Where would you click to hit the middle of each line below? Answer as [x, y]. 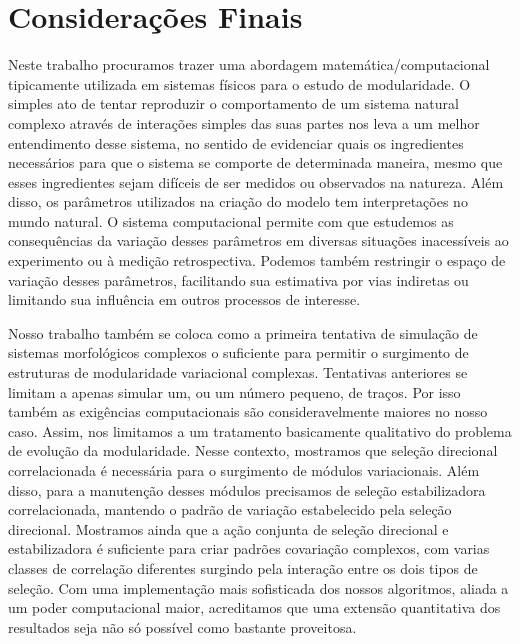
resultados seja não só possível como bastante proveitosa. [182, 626]
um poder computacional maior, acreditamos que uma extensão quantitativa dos [254, 607]
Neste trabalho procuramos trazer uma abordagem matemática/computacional [249, 64]
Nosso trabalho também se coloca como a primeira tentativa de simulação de [243, 332]
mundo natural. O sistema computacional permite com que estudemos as [231, 220]
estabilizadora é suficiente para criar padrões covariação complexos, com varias [249, 548]
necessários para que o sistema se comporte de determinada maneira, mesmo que [255, 162]
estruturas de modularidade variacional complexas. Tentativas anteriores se [238, 372]
